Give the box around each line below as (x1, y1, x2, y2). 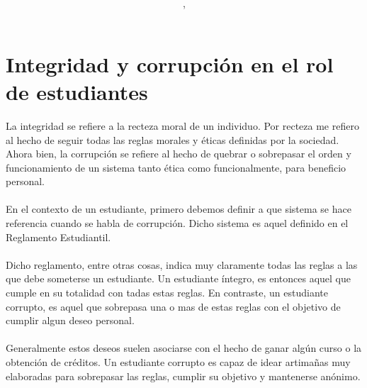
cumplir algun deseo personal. (6, 313, 135, 328)
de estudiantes (6, 77, 148, 106)
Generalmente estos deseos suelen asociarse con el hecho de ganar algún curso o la (6, 340, 362, 355)
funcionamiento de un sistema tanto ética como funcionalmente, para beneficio (6, 160, 346, 174)
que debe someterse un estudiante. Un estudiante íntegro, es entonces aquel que (6, 271, 351, 286)
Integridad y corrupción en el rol (6, 49, 334, 78)
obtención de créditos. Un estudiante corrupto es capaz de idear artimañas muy (6, 355, 351, 369)
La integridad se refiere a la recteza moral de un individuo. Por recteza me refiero (6, 118, 359, 133)
